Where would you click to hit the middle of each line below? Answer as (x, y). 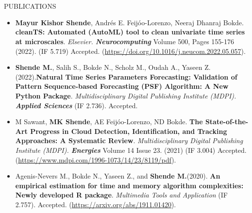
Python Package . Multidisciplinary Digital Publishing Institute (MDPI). (126, 95)
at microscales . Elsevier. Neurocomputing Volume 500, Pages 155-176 (125, 41)
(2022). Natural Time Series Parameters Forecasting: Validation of (126, 76)
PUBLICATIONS (30, 6)
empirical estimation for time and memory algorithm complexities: (129, 185)
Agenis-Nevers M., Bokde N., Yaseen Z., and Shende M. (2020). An (118, 176)
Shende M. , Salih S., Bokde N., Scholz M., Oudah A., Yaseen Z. (113, 67)
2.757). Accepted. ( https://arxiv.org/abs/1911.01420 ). (96, 204)
